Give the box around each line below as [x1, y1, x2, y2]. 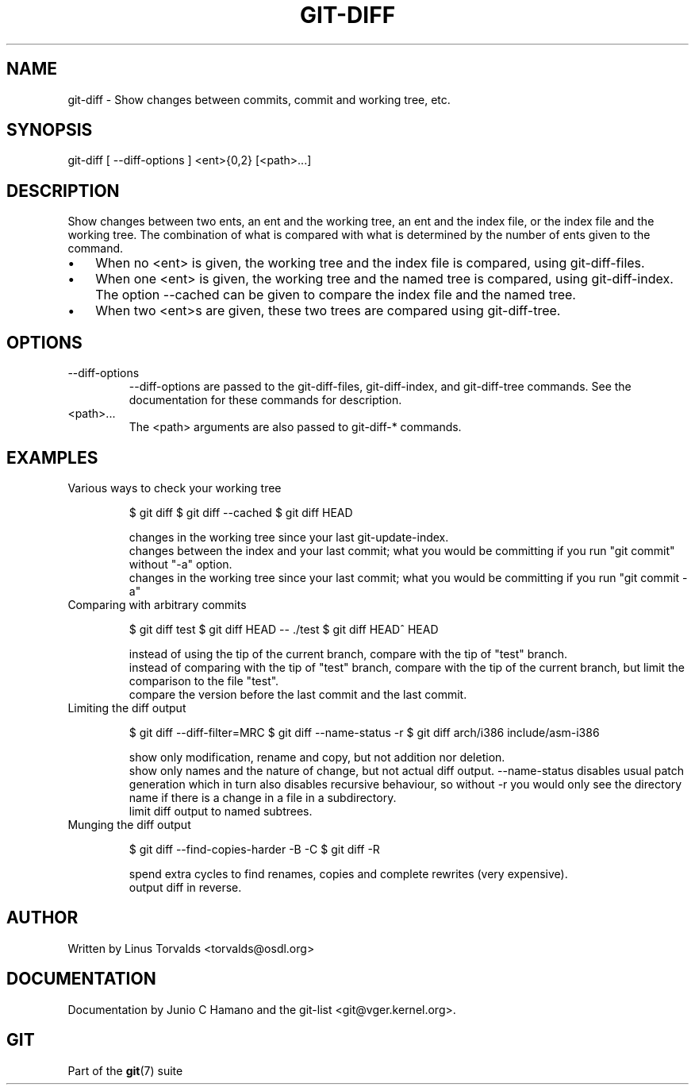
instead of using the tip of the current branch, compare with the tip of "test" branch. [129, 646, 568, 661]
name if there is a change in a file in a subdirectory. [129, 790, 397, 804]
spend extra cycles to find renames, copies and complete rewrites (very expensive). [129, 866, 568, 881]
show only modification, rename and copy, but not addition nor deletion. [129, 750, 505, 764]
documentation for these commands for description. [129, 393, 402, 407]
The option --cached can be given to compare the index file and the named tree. [95, 287, 576, 303]
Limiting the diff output [67, 700, 186, 715]
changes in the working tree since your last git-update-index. [129, 530, 449, 544]
